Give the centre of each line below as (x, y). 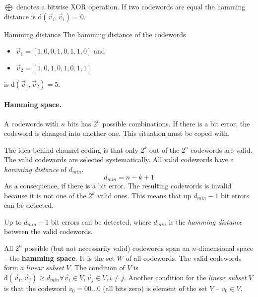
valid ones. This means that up (144, 195)
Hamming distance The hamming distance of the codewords (95, 34)
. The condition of (97, 267)
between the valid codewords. (48, 231)
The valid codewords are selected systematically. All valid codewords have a (119, 159)
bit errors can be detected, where (101, 221)
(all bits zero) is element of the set (155, 288)
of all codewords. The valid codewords (184, 258)
